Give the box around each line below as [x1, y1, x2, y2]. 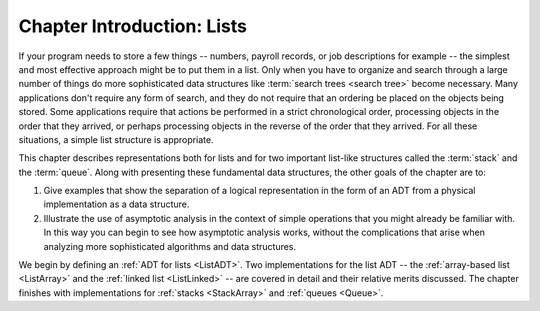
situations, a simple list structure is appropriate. [18, 133, 214, 145]
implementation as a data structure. [43, 198, 190, 210]
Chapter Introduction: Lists [18, 15, 247, 37]
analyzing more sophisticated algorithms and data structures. [43, 240, 297, 252]
